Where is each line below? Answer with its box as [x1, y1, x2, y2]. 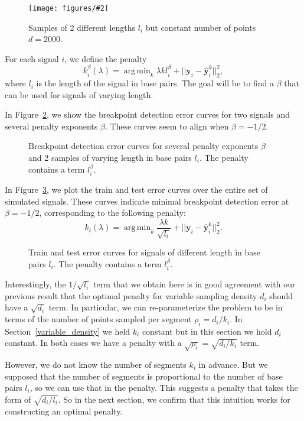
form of [5, 393, 31, 405]
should [269, 289, 293, 302]
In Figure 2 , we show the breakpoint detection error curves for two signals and [5, 108, 290, 121]
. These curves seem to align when [104, 119, 229, 132]
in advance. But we [198, 358, 268, 371]
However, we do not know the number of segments [5, 358, 187, 371]
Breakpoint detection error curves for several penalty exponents [28, 140, 259, 152]
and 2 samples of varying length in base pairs [28, 151, 192, 164]
